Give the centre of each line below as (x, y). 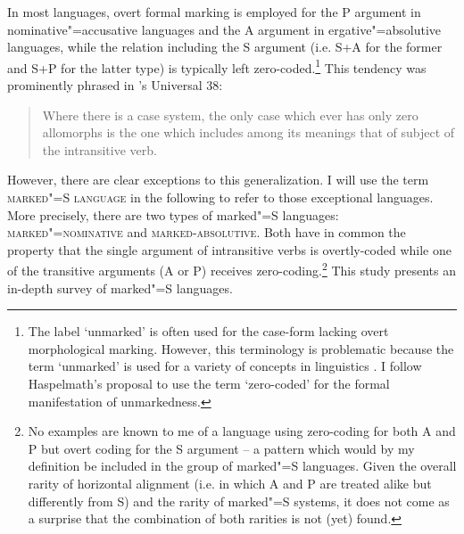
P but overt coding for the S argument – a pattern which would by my (221, 448)
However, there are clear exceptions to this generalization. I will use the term (218, 180)
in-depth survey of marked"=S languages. (120, 288)
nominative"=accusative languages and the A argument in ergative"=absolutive (224, 29)
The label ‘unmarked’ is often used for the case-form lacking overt (208, 331)
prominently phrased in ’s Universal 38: (115, 85)
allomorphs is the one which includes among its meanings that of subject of (249, 132)
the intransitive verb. (99, 149)
